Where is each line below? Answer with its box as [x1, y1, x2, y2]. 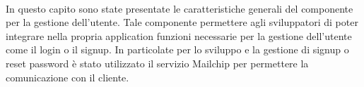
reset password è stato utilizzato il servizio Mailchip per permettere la [6, 55, 309, 70]
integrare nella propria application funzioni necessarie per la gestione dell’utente [6, 28, 352, 43]
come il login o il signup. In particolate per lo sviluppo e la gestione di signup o [6, 42, 349, 57]
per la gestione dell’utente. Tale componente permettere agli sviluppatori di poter [6, 15, 358, 29]
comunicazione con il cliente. [6, 69, 129, 84]
